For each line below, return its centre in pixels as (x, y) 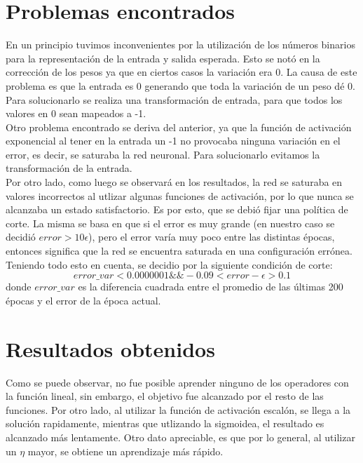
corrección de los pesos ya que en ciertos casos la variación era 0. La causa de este (181, 72)
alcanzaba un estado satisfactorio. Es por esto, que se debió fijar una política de (177, 209)
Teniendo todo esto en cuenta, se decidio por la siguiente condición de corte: (169, 264)
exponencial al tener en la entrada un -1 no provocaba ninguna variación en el (173, 141)
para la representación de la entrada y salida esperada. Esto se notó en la (163, 58)
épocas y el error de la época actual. (83, 300)
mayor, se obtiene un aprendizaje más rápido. (125, 451)
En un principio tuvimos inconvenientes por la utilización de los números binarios (180, 45)
